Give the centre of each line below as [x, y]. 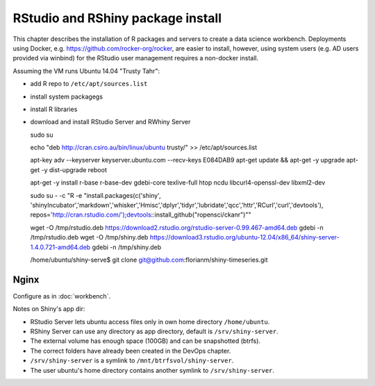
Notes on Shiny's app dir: [49, 309]
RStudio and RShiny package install [117, 18]
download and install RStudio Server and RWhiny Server [110, 122]
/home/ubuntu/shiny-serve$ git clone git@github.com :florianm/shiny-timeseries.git [149, 260]
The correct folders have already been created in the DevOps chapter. [131, 351]
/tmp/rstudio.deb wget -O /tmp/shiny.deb [89, 237]
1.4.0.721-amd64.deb [60, 247]
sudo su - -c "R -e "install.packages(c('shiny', [95, 195]
